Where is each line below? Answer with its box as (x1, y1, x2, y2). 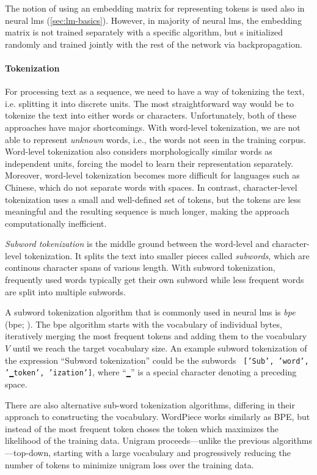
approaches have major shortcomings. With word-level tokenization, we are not (5, 120, 301, 133)
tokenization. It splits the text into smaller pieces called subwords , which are (24, 249, 310, 262)
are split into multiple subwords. (5, 285, 126, 298)
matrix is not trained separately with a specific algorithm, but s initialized (5, 26, 283, 39)
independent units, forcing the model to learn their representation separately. (5, 156, 294, 169)
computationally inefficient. (5, 216, 107, 229)
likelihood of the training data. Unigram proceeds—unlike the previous (5, 434, 270, 447)
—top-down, (5, 446, 51, 458)
